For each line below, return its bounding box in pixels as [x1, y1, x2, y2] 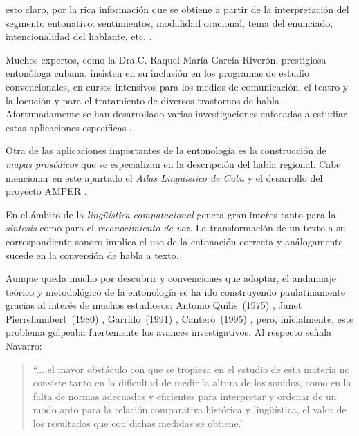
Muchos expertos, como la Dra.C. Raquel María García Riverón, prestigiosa [6, 52, 326, 66]
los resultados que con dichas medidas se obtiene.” [33, 416, 245, 430]
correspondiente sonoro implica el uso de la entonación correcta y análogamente [6, 234, 343, 248]
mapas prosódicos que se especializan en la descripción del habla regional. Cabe [6, 156, 341, 171]
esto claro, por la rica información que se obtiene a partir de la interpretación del [6, 2, 349, 16]
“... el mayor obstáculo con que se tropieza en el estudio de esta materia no [33, 361, 350, 376]
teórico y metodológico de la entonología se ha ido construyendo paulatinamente [6, 284, 346, 298]
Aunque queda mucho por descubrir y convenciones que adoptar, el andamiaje [6, 271, 336, 285]
